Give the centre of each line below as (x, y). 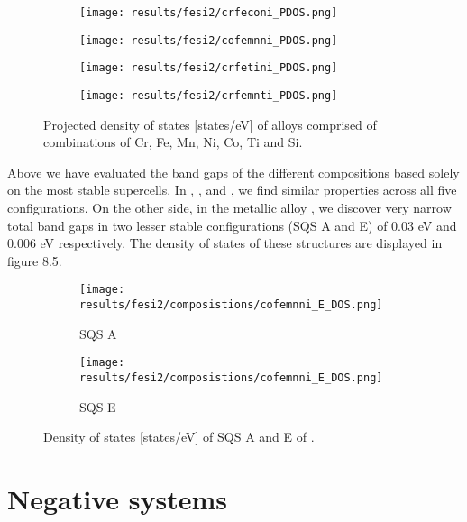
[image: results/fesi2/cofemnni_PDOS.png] (209, 40)
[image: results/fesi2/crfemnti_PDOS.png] (209, 95)
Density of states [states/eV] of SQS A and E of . (179, 437)
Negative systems (117, 498)
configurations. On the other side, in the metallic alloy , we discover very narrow (229, 207)
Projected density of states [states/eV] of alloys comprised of (210, 124)
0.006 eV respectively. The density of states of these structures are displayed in (225, 243)
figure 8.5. (35, 260)
